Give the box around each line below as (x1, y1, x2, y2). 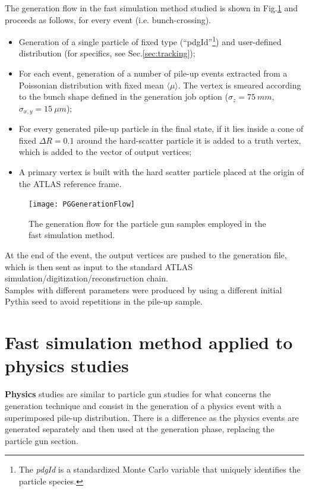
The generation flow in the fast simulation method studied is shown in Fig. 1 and (5, 2, 298, 14)
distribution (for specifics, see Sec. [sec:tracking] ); (18, 47, 196, 59)
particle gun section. (5, 434, 78, 446)
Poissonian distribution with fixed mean (18, 78, 164, 91)
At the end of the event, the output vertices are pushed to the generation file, (5, 249, 287, 261)
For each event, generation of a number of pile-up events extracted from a (18, 67, 288, 80)
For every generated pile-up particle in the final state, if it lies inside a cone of (18, 122, 304, 135)
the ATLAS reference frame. (18, 177, 122, 189)
